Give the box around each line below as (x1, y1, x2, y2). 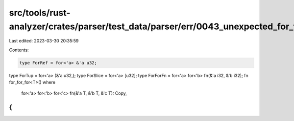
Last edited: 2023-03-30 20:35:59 (9, 38, 79, 44)
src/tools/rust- (9, 7, 71, 18)
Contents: (9, 47, 29, 53)
